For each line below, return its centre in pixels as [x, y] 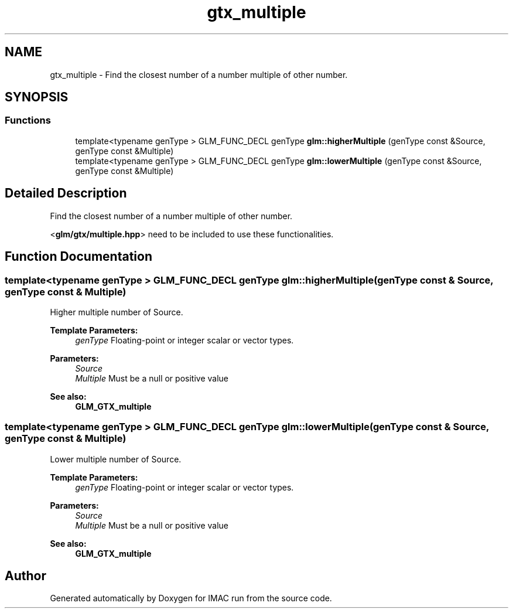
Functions [28, 120]
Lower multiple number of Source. [116, 459]
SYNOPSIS [37, 97]
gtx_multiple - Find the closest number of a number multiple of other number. [199, 74]
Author [25, 576]
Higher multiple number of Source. [117, 312]
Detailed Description [66, 193]
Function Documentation [78, 257]
